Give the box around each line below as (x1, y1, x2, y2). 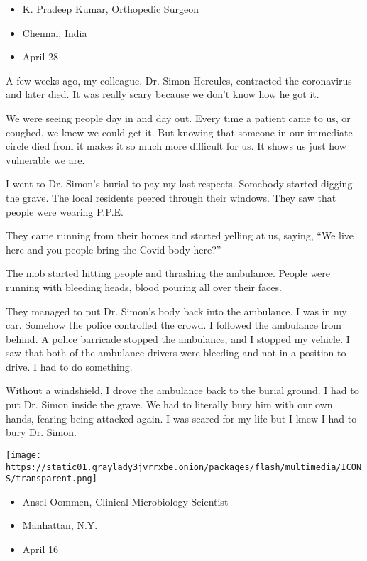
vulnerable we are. (6, 152, 85, 167)
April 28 (22, 49, 59, 64)
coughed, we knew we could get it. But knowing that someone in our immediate (6, 124, 353, 139)
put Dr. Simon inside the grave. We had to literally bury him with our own (6, 397, 333, 412)
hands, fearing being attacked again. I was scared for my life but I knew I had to (6, 410, 357, 425)
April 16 (22, 542, 59, 556)
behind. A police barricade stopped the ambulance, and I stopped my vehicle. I (6, 331, 350, 346)
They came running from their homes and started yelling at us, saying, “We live (6, 228, 354, 243)
